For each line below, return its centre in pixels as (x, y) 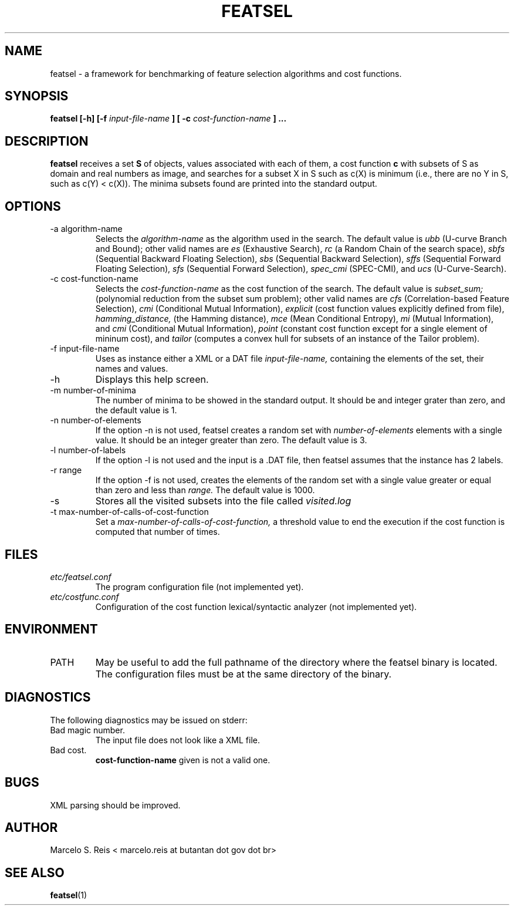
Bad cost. (68, 750)
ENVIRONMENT (51, 629)
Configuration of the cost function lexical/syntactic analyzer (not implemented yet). (256, 606)
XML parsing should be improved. (115, 805)
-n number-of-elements (96, 420)
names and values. (132, 369)
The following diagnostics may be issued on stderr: (149, 720)
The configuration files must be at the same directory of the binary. (244, 674)
